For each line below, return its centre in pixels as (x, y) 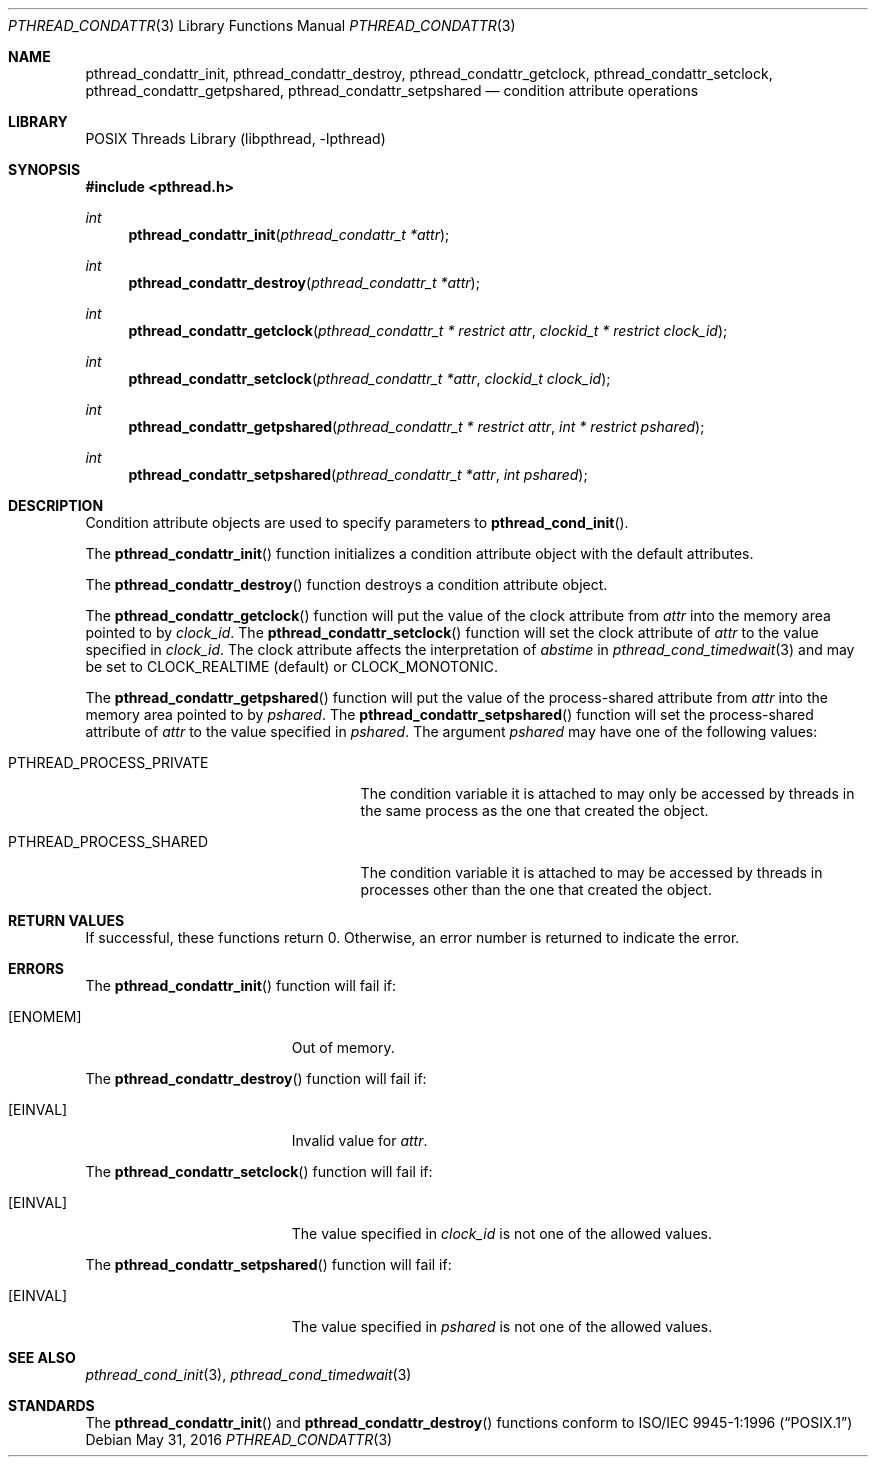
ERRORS (36, 968)
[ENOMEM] (45, 1016)
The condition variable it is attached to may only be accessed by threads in (607, 793)
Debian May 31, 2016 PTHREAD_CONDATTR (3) (239, 1439)
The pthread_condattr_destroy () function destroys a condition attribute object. (346, 584)
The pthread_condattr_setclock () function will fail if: (259, 1171)
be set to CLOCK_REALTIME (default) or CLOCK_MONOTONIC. (291, 666)
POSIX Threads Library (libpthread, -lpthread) (235, 138)
